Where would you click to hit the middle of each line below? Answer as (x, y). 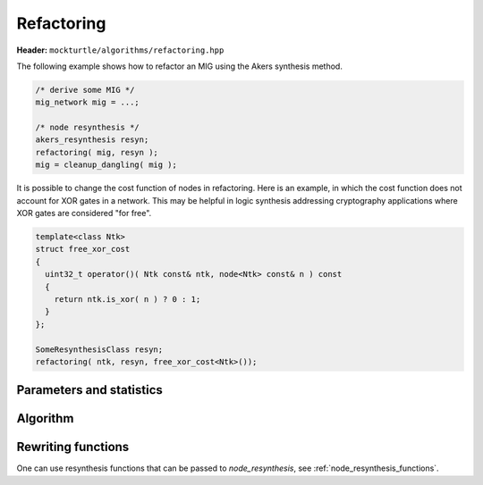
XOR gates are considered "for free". (84, 213)
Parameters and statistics (89, 390)
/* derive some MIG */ (85, 90)
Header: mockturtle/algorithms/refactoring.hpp (120, 50)
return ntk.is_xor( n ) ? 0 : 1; (127, 299)
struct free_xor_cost (83, 249)
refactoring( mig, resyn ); (97, 152)
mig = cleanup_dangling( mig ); (106, 165)
